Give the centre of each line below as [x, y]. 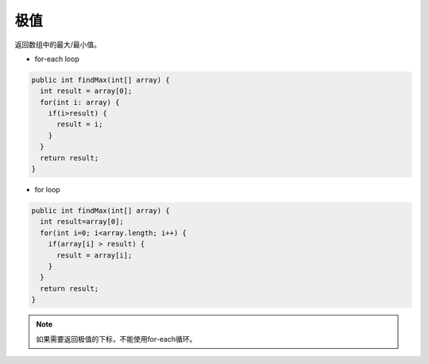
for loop [48, 190]
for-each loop [57, 59]
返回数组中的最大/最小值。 [58, 45]
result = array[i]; [95, 255]
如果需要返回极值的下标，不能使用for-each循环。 [116, 339]
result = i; [80, 124]
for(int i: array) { [80, 102]
